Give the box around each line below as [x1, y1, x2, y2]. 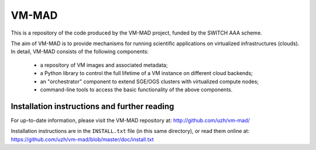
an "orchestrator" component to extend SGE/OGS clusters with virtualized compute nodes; [40, 78, 259, 85]
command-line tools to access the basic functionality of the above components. [40, 86, 233, 93]
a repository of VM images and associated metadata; [40, 62, 168, 69]
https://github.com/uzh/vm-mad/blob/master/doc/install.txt [11, 135, 154, 143]
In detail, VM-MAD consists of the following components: [11, 48, 149, 55]
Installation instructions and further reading [11, 101, 174, 111]
